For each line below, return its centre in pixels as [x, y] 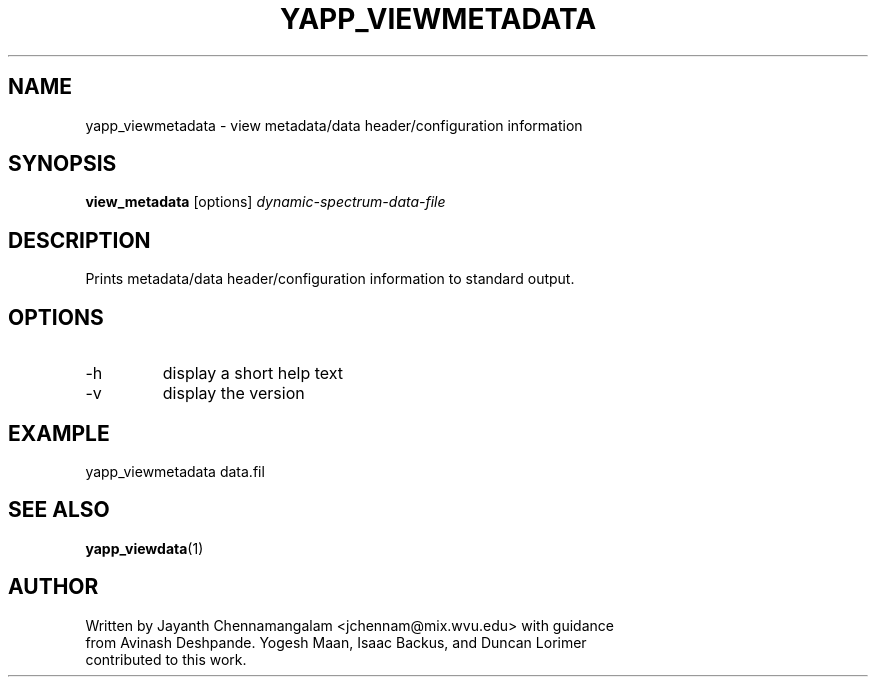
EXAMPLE [59, 433]
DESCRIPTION [79, 240]
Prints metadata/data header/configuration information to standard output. [330, 279]
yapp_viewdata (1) [144, 548]
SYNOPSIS [62, 164]
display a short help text [253, 373]
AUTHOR [53, 587]
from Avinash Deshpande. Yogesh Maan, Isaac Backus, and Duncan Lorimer [336, 642]
